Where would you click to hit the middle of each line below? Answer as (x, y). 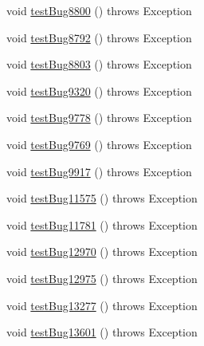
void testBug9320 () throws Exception (99, 90)
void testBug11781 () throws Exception (102, 224)
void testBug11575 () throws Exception (102, 198)
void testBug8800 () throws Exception (99, 10)
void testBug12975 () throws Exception (102, 278)
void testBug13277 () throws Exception (102, 305)
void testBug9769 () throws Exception (99, 144)
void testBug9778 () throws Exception (99, 118)
